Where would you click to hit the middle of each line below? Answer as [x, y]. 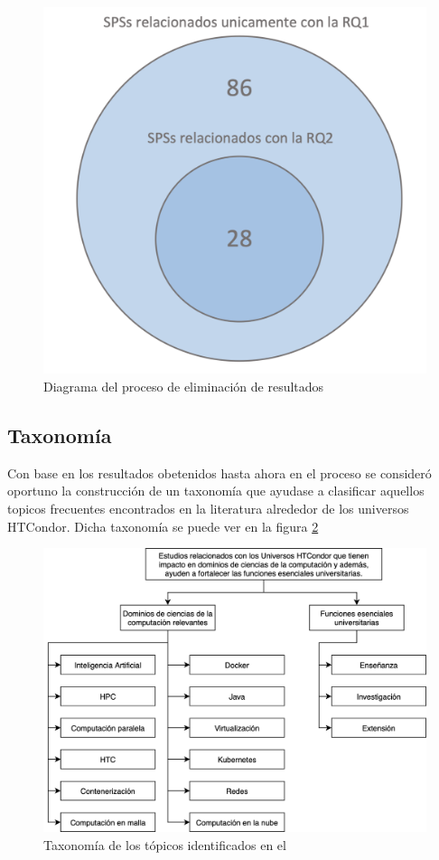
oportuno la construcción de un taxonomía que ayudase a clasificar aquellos [216, 491]
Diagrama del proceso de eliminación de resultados [184, 386]
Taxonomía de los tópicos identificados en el [165, 844]
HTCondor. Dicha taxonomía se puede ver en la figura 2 [163, 526]
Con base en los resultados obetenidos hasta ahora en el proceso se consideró [219, 473]
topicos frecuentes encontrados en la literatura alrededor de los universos [208, 508]
